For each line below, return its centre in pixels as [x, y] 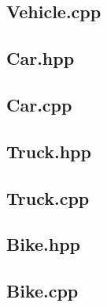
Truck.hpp [49, 151]
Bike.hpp [43, 244]
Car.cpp [39, 104]
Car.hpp [41, 58]
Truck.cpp [48, 197]
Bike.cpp [42, 291]
